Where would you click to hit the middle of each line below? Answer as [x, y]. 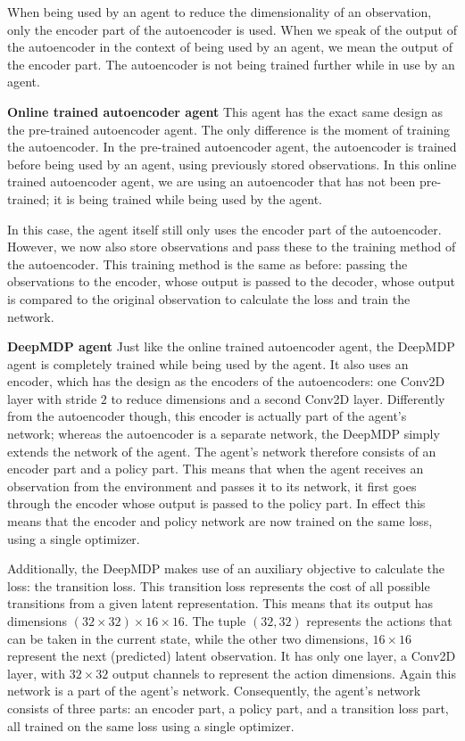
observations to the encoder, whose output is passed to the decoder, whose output [231, 281]
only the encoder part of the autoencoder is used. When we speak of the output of [232, 29]
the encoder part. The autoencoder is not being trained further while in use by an [231, 64]
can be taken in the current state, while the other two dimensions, [188, 638]
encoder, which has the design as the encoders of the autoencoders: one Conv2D [226, 381]
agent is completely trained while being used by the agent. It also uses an [208, 363]
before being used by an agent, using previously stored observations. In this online [232, 164]
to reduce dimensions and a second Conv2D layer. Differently [278, 398]
